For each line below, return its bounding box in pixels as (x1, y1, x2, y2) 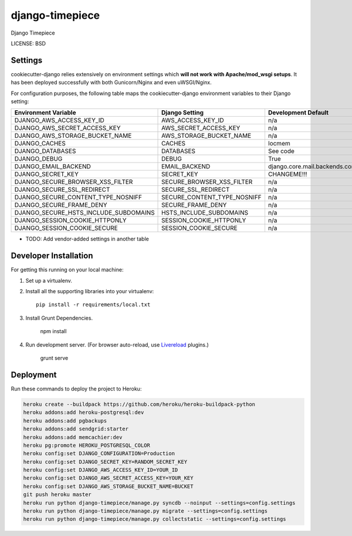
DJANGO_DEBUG (14, 155, 63, 163)
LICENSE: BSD (11, 40, 46, 47)
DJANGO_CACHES (14, 140, 66, 148)
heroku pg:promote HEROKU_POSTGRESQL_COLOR (23, 442, 151, 449)
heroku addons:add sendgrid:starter (23, 426, 129, 432)
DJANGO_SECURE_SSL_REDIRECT (14, 185, 110, 194)
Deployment (11, 369, 57, 379)
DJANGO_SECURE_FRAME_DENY (14, 201, 108, 209)
